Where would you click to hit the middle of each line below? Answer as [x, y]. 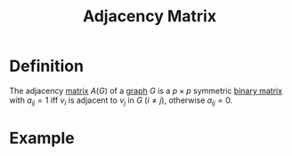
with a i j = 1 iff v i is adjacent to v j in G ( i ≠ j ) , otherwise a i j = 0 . [121, 101]
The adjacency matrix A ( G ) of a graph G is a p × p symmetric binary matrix [146, 90]
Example [42, 138]
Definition [47, 66]
